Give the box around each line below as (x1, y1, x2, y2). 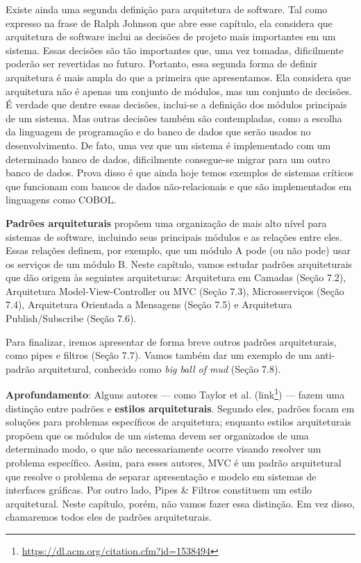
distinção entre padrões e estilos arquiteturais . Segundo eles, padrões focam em (6, 401, 355, 415)
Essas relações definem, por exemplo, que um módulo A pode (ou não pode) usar (6, 243, 351, 258)
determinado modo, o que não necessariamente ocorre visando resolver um (6, 442, 321, 456)
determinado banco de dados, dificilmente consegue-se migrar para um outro (6, 151, 330, 166)
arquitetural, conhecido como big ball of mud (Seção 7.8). (37, 361, 281, 376)
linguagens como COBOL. (6, 192, 117, 207)
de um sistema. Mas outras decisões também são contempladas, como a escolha (6, 110, 342, 125)
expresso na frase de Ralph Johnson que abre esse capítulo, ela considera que (6, 15, 333, 30)
